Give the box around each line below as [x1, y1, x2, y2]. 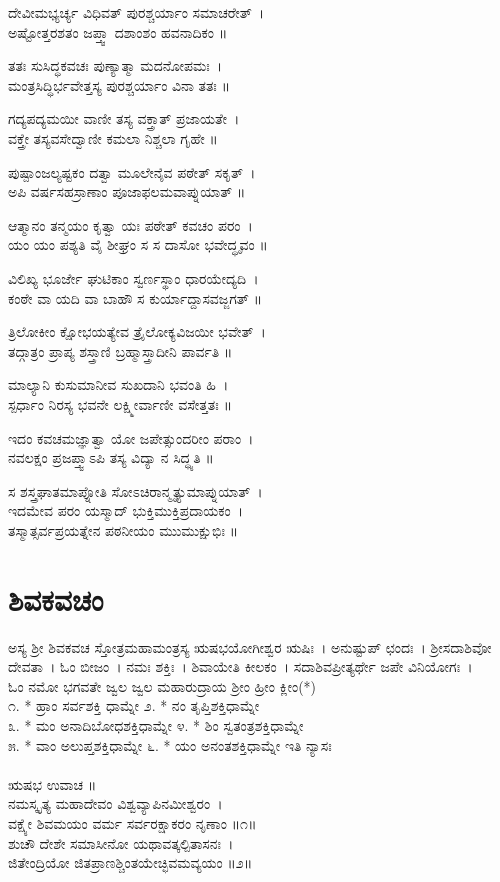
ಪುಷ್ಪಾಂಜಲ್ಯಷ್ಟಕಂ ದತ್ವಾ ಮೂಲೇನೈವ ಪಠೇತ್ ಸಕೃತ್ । [8, 161, 256, 182]
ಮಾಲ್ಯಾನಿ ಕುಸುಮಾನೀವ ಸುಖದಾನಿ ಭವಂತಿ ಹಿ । [8, 374, 229, 395]
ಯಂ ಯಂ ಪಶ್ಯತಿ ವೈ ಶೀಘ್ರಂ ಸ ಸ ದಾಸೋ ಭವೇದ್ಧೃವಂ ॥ [8, 234, 268, 255]
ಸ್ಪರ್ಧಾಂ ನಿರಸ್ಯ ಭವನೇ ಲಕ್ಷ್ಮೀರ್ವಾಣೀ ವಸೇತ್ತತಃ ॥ [8, 393, 232, 414]
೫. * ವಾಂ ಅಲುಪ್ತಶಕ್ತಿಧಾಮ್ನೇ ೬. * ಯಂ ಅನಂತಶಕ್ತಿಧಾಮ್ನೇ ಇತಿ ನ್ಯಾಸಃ [8, 734, 332, 755]
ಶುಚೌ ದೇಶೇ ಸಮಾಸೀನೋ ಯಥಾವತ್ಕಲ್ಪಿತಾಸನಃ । [8, 832, 234, 853]
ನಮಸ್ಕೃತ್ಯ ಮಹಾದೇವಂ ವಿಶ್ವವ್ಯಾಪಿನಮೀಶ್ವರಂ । [8, 793, 223, 814]
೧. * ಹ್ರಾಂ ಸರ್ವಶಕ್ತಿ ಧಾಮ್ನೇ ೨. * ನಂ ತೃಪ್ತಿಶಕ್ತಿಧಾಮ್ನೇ [8, 695, 260, 716]
